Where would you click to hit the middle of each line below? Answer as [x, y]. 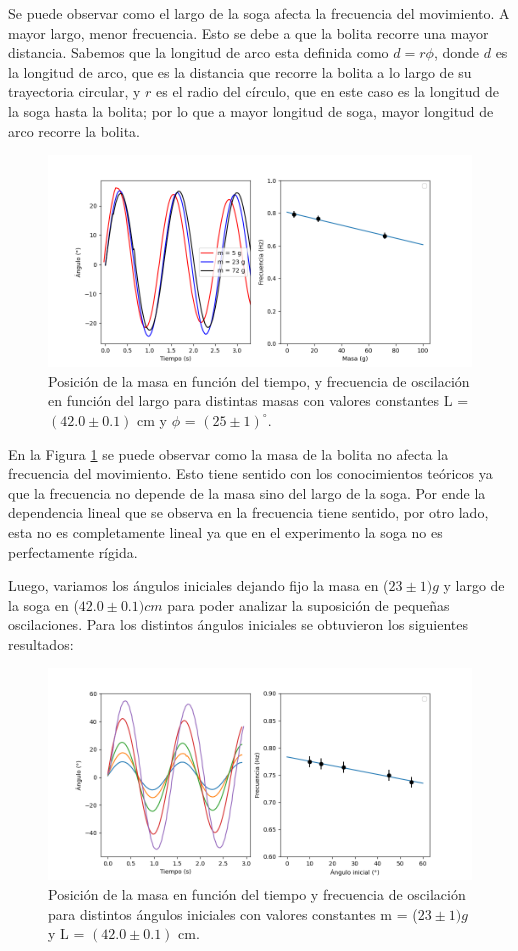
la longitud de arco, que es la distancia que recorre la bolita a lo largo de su [240, 71]
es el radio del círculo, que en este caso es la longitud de [327, 91]
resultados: [41, 643]
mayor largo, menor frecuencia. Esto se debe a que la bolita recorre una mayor [248, 32]
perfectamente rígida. [73, 551]
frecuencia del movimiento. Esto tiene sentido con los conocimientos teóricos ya [250, 473]
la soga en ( [43, 604]
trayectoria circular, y [74, 91]
